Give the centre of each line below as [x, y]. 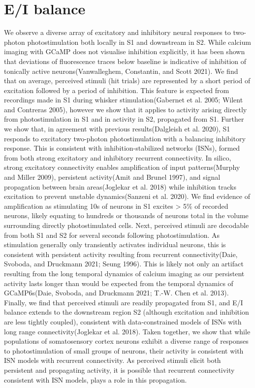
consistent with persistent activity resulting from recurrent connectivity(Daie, [121, 254]
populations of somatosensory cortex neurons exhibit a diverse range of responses [126, 341]
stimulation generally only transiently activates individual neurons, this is [115, 244]
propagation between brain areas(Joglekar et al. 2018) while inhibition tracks [120, 186]
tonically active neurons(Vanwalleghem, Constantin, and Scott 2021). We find [121, 71]
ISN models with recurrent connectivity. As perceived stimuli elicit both [112, 360]
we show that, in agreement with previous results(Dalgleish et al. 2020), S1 [117, 129]
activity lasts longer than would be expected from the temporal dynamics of [119, 283]
